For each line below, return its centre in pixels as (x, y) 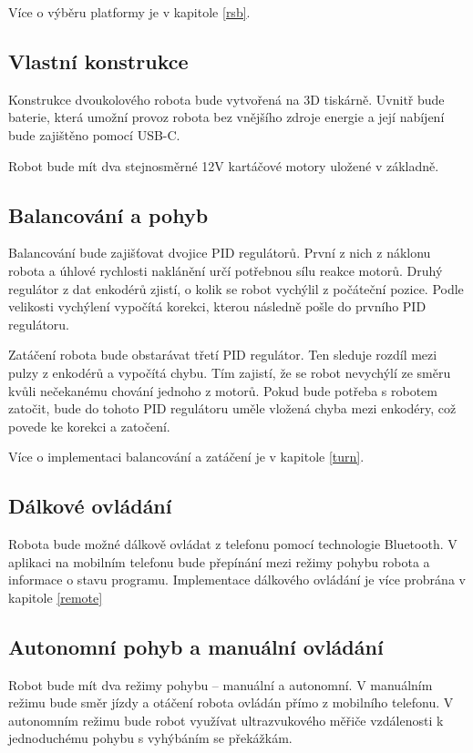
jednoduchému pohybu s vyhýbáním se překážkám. (150, 738)
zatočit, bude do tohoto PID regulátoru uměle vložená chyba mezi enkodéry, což (232, 408)
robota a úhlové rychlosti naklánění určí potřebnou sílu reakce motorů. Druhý (226, 270)
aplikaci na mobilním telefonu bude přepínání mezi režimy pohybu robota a (219, 561)
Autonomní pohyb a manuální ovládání (196, 646)
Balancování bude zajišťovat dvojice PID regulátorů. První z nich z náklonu (220, 253)
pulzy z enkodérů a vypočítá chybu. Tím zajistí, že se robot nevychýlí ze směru (230, 372)
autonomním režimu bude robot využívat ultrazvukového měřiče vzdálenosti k (226, 720)
